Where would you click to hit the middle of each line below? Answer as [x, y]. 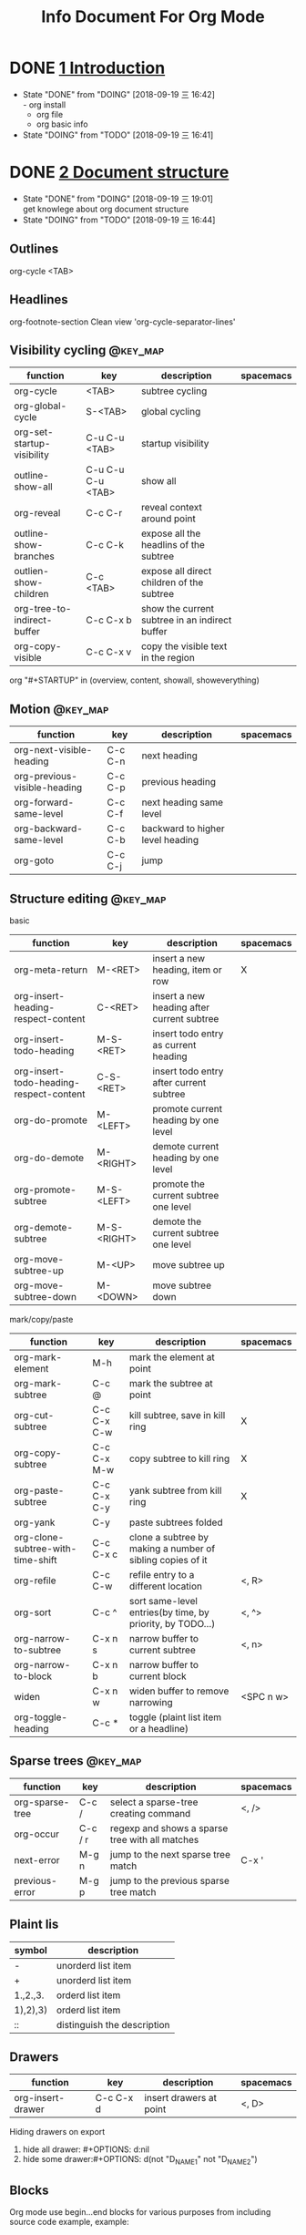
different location [166, 1586]
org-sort [33, 1612]
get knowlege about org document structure [106, 209]
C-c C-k [105, 545]
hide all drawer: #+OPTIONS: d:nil [86, 2149]
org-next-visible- [53, 750]
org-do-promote [51, 1120]
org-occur [36, 1834]
